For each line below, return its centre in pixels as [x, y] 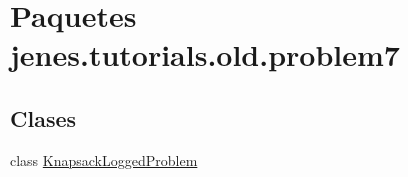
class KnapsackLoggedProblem [104, 159]
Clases [43, 117]
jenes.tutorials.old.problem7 [205, 54]
